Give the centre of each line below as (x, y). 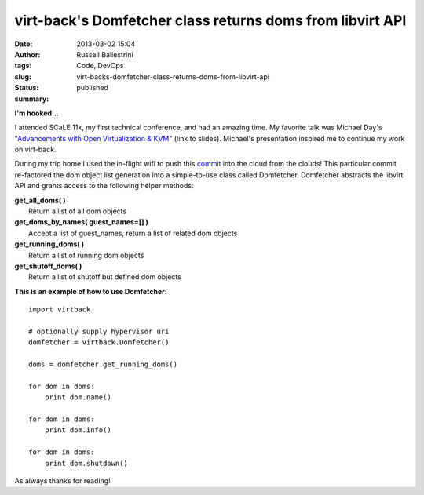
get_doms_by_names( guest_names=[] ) (82, 222)
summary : (32, 99)
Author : (27, 54)
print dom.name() (78, 397)
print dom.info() (78, 430)
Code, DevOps (100, 66)
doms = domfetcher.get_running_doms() (103, 364)
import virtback (60, 309)
